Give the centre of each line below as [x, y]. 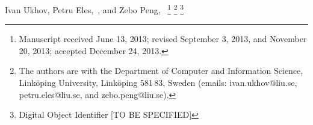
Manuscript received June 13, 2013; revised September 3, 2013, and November [163, 39]
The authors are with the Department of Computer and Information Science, [161, 71]
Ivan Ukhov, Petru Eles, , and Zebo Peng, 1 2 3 [95, 9]
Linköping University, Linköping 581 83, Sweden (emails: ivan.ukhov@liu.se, [158, 83]
